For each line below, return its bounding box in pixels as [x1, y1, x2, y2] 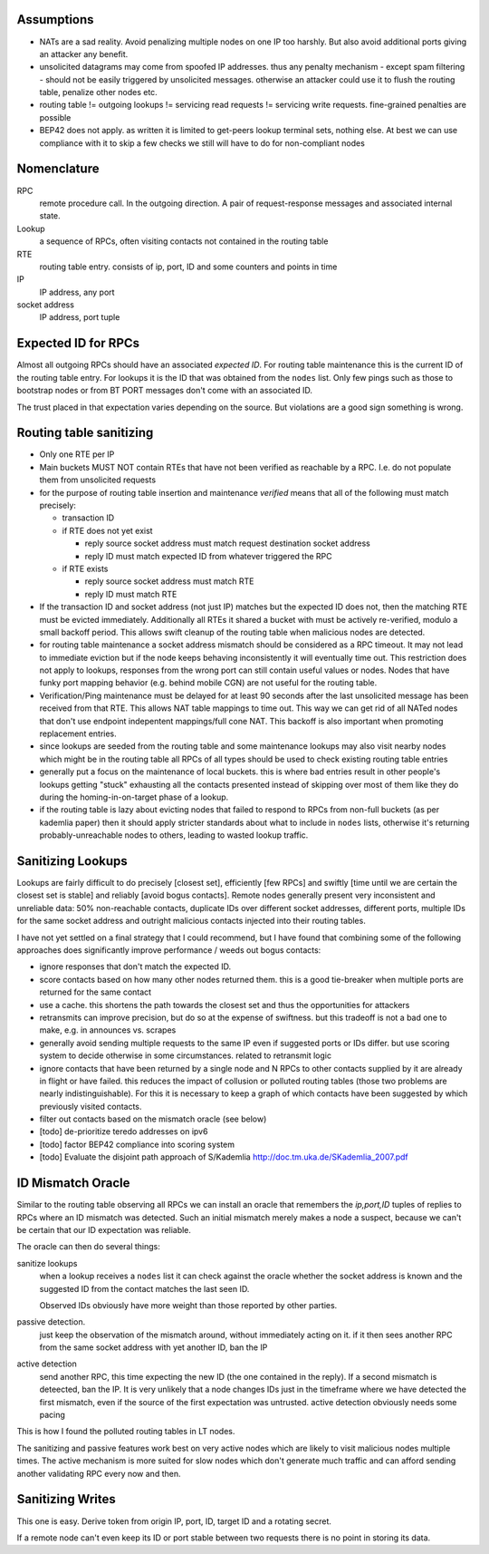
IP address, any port [39, 287, 115, 297]
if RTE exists [62, 563, 109, 574]
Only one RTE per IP [39, 449, 115, 460]
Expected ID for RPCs [16, 335, 140, 351]
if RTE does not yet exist [62, 525, 153, 536]
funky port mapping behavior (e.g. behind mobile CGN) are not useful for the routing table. [39, 677, 378, 688]
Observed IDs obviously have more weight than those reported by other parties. [39, 1299, 338, 1310]
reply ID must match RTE [84, 588, 177, 599]
